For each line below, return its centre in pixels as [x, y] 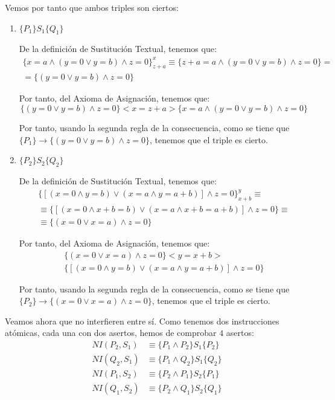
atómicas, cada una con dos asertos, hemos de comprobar [111, 333]
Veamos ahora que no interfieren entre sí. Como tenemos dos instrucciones [142, 321]
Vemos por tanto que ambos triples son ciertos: [92, 7]
